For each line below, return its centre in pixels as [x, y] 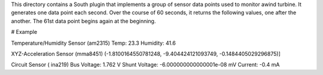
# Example [24, 32]
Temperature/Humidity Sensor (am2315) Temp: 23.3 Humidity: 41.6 [94, 43]
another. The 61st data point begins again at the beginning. [83, 21]
